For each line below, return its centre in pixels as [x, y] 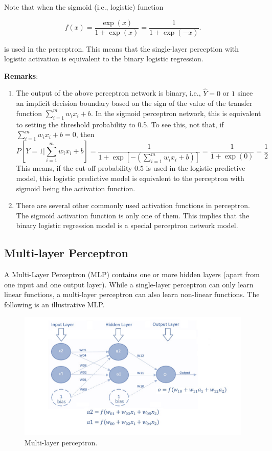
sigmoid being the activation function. [76, 188]
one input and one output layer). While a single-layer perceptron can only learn [129, 284]
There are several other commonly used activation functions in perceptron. [133, 205]
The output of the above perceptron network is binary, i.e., [108, 93]
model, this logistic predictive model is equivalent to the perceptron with [130, 178]
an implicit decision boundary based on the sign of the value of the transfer [134, 103]
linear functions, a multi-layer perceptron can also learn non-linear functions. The [132, 294]
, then [85, 134]
